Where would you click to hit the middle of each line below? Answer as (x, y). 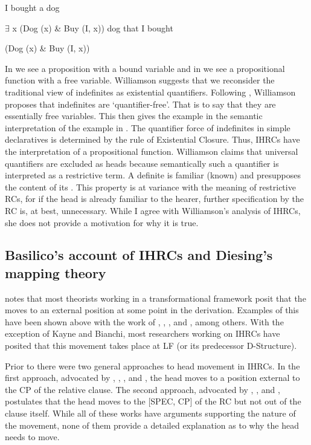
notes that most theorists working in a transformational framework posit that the (155, 298)
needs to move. (32, 437)
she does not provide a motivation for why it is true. (102, 222)
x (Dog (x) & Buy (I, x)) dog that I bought (93, 28)
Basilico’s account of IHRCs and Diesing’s (139, 255)
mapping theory (56, 272)
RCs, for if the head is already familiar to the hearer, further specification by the (154, 199)
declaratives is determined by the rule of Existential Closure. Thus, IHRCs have (152, 139)
